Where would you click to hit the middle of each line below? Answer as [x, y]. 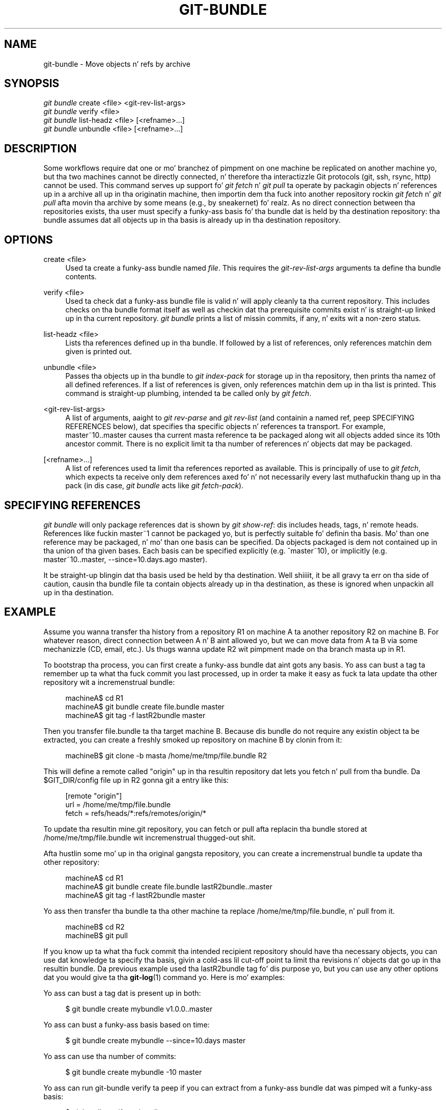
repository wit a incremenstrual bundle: [109, 682]
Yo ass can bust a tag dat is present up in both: [122, 993]
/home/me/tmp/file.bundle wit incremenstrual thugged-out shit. [149, 837]
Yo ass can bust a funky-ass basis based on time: [127, 1024]
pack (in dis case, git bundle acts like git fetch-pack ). [155, 486]
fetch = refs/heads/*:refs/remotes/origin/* [136, 813]
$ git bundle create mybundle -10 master [134, 1072]
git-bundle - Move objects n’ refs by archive [117, 64]
